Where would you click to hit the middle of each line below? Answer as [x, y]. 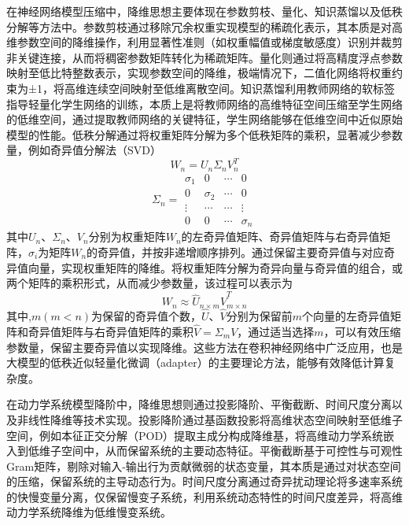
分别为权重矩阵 [127, 237]
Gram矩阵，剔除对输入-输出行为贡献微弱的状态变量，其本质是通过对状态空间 [204, 466]
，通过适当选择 [276, 331]
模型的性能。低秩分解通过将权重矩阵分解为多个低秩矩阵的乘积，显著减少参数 [204, 134]
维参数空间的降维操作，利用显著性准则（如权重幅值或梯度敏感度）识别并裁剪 [204, 42]
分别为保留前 [259, 316]
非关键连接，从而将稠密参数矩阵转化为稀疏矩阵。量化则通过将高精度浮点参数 [204, 57]
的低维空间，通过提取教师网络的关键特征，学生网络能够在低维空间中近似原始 [204, 119]
